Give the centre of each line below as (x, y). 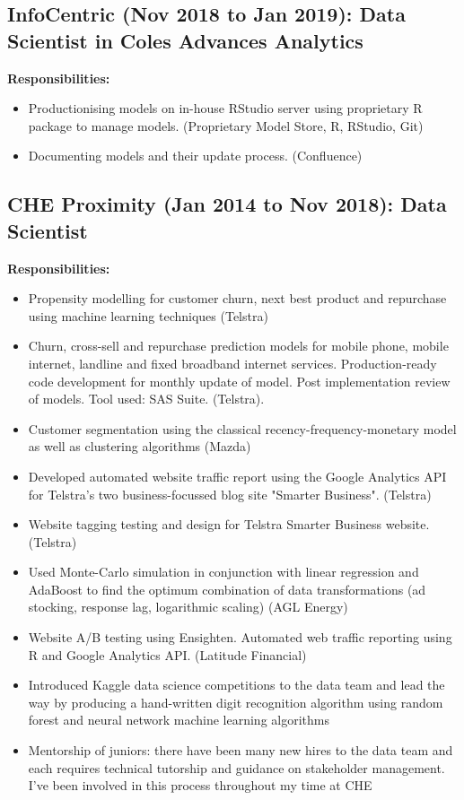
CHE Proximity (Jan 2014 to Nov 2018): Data (227, 204)
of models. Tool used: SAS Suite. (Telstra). (146, 399)
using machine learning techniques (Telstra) (148, 315)
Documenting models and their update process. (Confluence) (195, 156)
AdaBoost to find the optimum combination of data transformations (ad (227, 589)
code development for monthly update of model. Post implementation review (239, 381)
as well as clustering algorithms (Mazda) (140, 446)
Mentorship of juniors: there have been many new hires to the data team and (241, 750)
